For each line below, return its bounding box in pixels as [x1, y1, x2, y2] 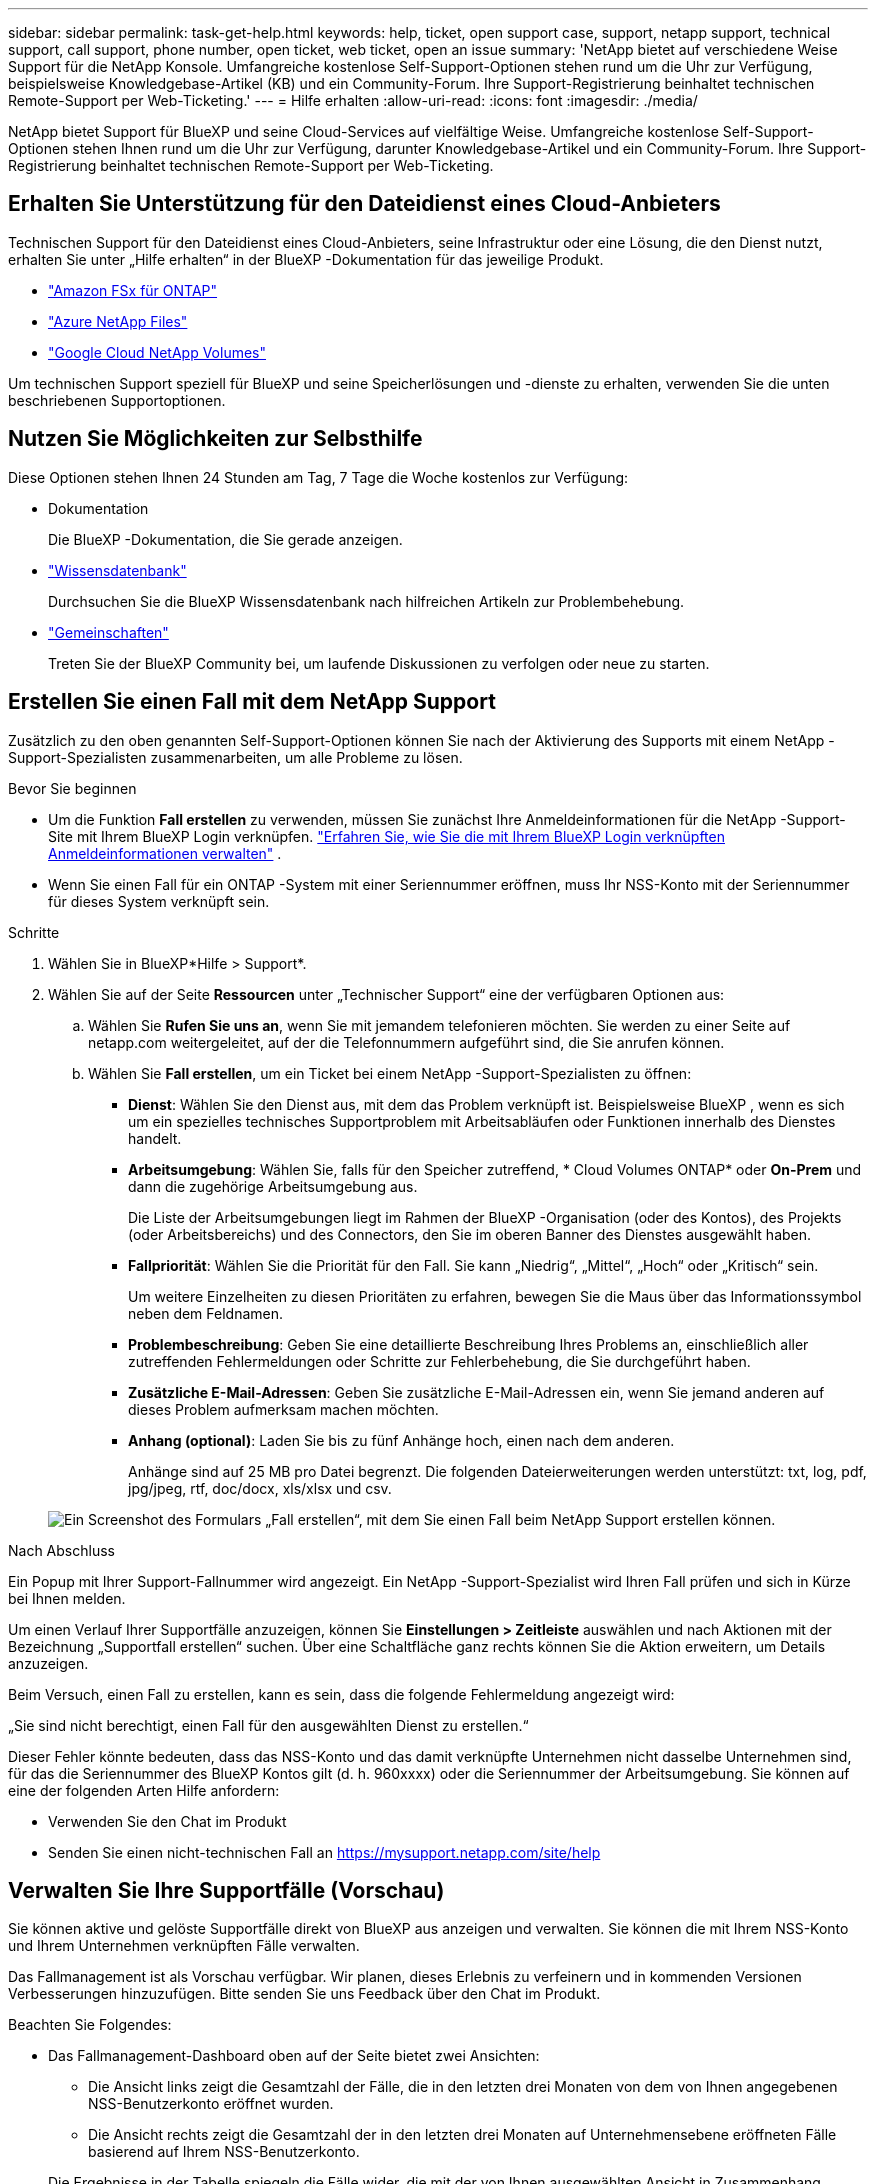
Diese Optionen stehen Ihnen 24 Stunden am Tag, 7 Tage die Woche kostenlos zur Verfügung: [8, 468, 629, 486]
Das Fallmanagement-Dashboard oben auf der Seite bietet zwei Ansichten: [48, 2047, 540, 2065]
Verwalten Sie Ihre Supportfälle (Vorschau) [8, 1877, 445, 1903]
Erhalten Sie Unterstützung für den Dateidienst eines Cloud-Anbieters [8, 191, 721, 217]
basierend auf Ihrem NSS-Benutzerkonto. [88, 2143, 360, 2161]
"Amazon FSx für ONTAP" [48, 281, 218, 299]
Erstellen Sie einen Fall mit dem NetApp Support [8, 689, 496, 715]
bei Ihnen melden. [8, 1589, 126, 1607]
